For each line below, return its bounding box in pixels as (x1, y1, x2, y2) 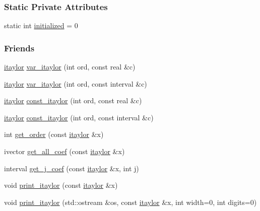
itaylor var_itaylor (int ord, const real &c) (4, 61, 136, 72)
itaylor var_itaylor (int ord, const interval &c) (4, 78, 147, 89)
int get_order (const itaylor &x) (4, 129, 104, 139)
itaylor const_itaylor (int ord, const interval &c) (4, 112, 154, 122)
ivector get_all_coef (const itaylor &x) (4, 146, 125, 156)
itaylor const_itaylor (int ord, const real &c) (4, 95, 142, 106)
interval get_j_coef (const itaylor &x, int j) (4, 163, 139, 173)
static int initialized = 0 (4, 20, 78, 31)
